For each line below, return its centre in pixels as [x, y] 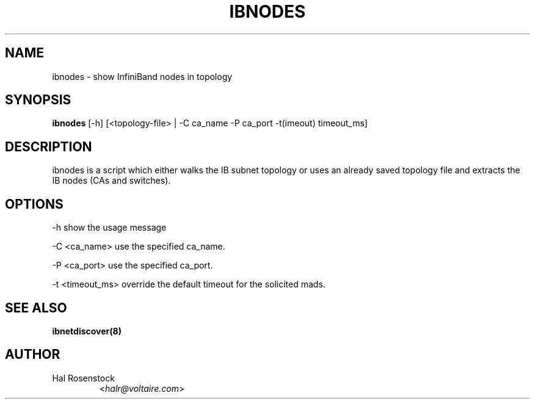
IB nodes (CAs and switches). [111, 181]
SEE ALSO [36, 308]
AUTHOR [33, 355]
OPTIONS [34, 204]
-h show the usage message [109, 228]
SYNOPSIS [38, 100]
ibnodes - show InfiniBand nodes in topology [142, 76]
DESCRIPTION [49, 146]
